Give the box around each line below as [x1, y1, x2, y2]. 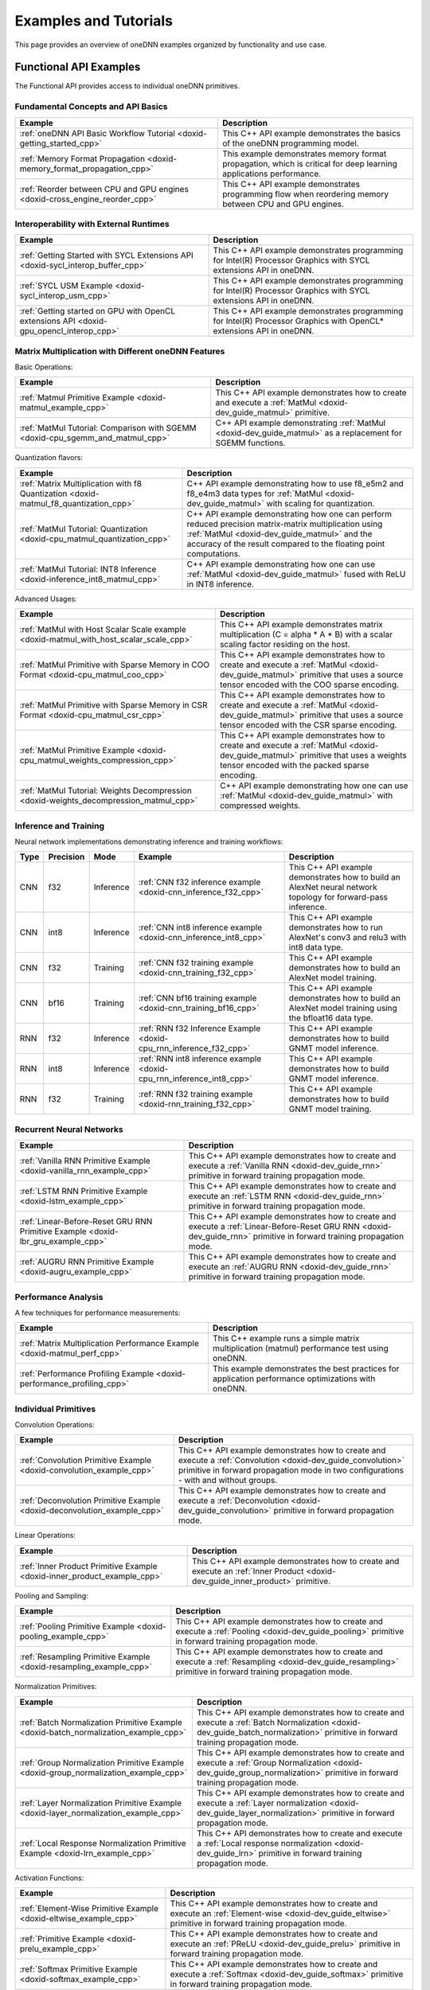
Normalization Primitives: [14, 1682, 97, 1691]
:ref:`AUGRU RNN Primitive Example [19, 1256, 154, 1267]
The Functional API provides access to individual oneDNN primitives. [14, 81, 240, 91]
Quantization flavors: [14, 453, 84, 462]
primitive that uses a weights [299, 750, 407, 761]
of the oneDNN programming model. [221, 138, 359, 149]
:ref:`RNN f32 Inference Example [138, 1023, 261, 1034]
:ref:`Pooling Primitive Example [19, 1621, 135, 1632]
